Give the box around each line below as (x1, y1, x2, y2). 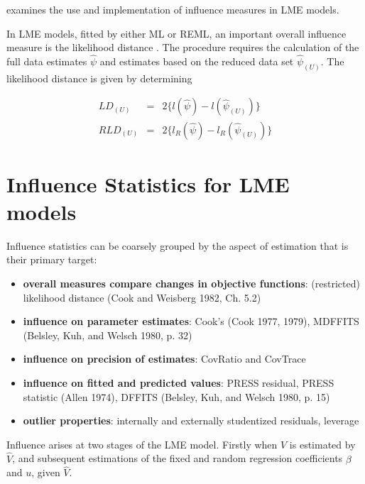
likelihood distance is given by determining (6, 70, 192, 85)
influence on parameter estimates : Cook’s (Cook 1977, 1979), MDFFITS (23, 314, 359, 329)
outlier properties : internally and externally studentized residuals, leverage (23, 413, 359, 428)
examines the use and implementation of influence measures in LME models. (6, 2, 339, 16)
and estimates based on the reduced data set (99, 54, 294, 68)
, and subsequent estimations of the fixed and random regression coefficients (12, 451, 343, 466)
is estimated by (289, 436, 356, 451)
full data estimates (6, 54, 87, 68)
